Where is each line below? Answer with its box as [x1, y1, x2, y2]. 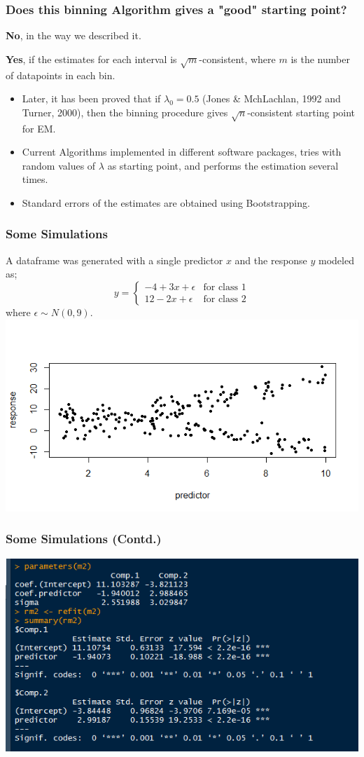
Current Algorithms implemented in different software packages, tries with [22, 144, 342, 159]
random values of [22, 158, 96, 172]
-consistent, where [199, 51, 276, 66]
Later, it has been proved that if [22, 91, 161, 106]
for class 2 [203, 294, 246, 305]
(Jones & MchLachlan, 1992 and [202, 91, 341, 106]
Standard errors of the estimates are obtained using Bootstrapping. [22, 195, 310, 210]
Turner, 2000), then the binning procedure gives [22, 104, 228, 119]
